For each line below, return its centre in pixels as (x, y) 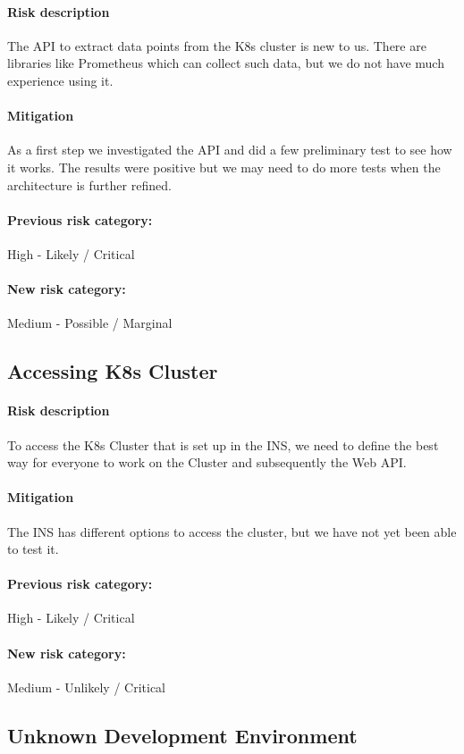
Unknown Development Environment (182, 735)
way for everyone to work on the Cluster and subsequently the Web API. (207, 462)
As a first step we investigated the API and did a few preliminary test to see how (230, 150)
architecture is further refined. (89, 184)
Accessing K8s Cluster (113, 371)
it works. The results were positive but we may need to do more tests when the (224, 167)
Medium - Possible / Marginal (90, 323)
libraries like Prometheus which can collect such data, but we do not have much (226, 63)
